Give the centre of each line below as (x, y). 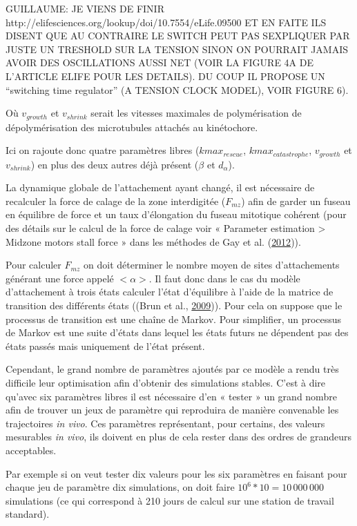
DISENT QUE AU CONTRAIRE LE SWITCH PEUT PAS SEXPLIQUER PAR (178, 36)
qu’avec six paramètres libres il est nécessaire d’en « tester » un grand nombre (171, 396)
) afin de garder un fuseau (296, 201)
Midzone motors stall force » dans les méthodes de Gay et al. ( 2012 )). (153, 241)
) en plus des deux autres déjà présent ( (115, 164)
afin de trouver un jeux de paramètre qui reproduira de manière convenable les (172, 410)
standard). (28, 514)
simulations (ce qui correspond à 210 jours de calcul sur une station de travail (170, 500)
